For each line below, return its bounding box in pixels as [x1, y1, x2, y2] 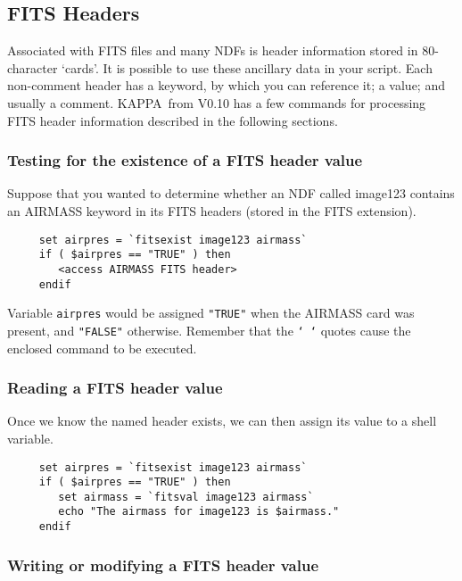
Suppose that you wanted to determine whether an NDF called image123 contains [7, 184, 455, 203]
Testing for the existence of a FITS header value [7, 149, 363, 171]
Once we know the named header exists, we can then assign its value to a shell [7, 411, 437, 430]
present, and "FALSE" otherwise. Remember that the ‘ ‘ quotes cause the [7, 320, 411, 339]
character [7, 58, 58, 77]
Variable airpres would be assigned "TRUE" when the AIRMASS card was [7, 303, 415, 322]
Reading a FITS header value [7, 377, 223, 399]
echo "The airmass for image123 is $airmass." [58, 505, 340, 519]
